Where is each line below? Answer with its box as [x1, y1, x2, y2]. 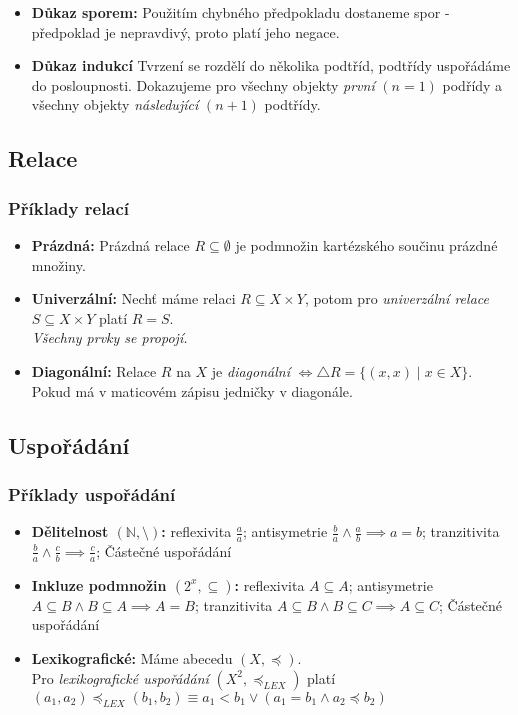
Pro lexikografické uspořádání [31, 667, 209, 688]
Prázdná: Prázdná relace [31, 234, 190, 255]
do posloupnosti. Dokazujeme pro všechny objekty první [31, 74, 375, 95]
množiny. [31, 254, 86, 275]
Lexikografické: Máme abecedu [31, 647, 233, 668]
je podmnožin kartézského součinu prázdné [235, 234, 498, 255]
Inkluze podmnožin [31, 574, 167, 595]
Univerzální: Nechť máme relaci [31, 288, 236, 309]
